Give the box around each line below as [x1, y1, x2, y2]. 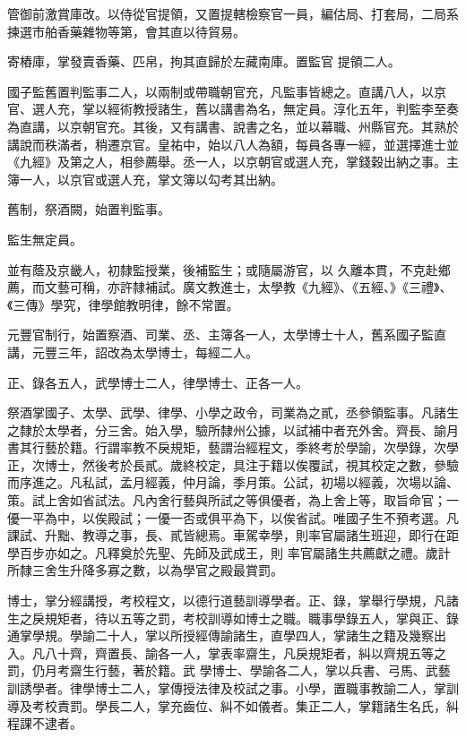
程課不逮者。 [7, 714, 82, 733]
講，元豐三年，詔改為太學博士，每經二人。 [7, 342, 258, 361]
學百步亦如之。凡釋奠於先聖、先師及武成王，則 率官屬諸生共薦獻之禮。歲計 [7, 543, 451, 562]
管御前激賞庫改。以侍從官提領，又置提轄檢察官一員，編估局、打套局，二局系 [7, 4, 459, 22]
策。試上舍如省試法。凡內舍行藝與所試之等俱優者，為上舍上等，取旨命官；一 [7, 491, 459, 510]
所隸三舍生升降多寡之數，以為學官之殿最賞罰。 [7, 561, 283, 579]
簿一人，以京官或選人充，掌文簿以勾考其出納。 [7, 169, 283, 188]
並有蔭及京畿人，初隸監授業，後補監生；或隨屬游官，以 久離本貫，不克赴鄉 [7, 260, 451, 279]
